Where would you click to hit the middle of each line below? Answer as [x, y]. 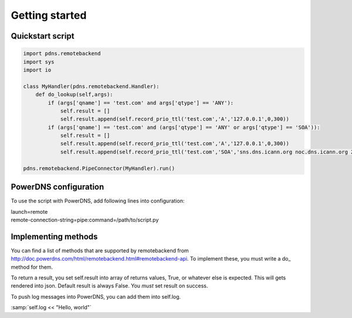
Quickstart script [43, 36]
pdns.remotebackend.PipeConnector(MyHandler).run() [99, 168]
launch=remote [29, 211]
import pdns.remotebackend [62, 54]
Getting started [49, 15]
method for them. [32, 267]
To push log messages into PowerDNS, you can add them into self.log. [96, 296]
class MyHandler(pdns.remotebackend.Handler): [91, 86]
